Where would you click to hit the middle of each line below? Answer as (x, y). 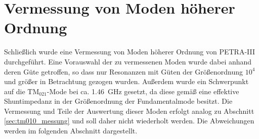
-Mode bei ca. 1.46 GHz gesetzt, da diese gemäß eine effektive (143, 91)
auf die (15, 91)
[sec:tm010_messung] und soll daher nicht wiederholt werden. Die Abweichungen (129, 121)
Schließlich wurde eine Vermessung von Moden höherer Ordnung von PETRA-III (130, 52)
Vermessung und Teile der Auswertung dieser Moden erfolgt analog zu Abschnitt (129, 111)
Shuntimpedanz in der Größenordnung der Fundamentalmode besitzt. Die (118, 101)
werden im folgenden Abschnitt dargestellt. (71, 131)
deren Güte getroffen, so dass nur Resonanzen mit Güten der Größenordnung (123, 71)
